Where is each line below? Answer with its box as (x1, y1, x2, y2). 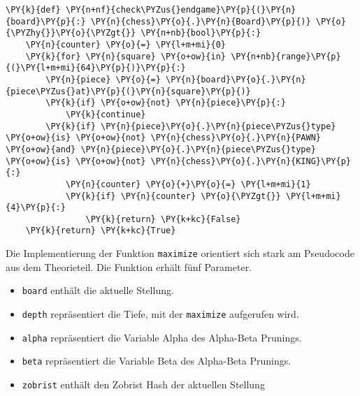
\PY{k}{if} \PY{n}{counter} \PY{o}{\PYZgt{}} (65, 191, 281, 201)
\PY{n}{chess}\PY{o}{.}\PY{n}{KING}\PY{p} (150, 156, 351, 166)
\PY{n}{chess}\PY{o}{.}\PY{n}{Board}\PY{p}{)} (90, 16, 311, 27)
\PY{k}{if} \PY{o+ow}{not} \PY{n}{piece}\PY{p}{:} (45, 98, 286, 108)
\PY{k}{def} (6, 5, 61, 15)
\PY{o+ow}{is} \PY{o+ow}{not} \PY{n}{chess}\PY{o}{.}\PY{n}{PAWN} (6, 133, 322, 143)
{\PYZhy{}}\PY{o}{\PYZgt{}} (6, 28, 136, 38)
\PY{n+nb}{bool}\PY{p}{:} (141, 28, 261, 38)
